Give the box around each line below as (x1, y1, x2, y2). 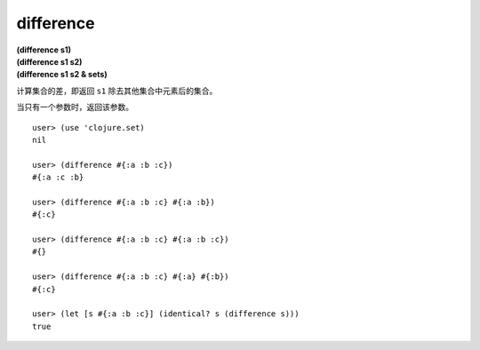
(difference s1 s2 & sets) (16, 69, 108, 80)
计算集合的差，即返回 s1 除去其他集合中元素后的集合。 (16, 85, 218, 96)
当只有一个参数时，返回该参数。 (16, 102, 133, 113)
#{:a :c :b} (32, 172, 84, 182)
